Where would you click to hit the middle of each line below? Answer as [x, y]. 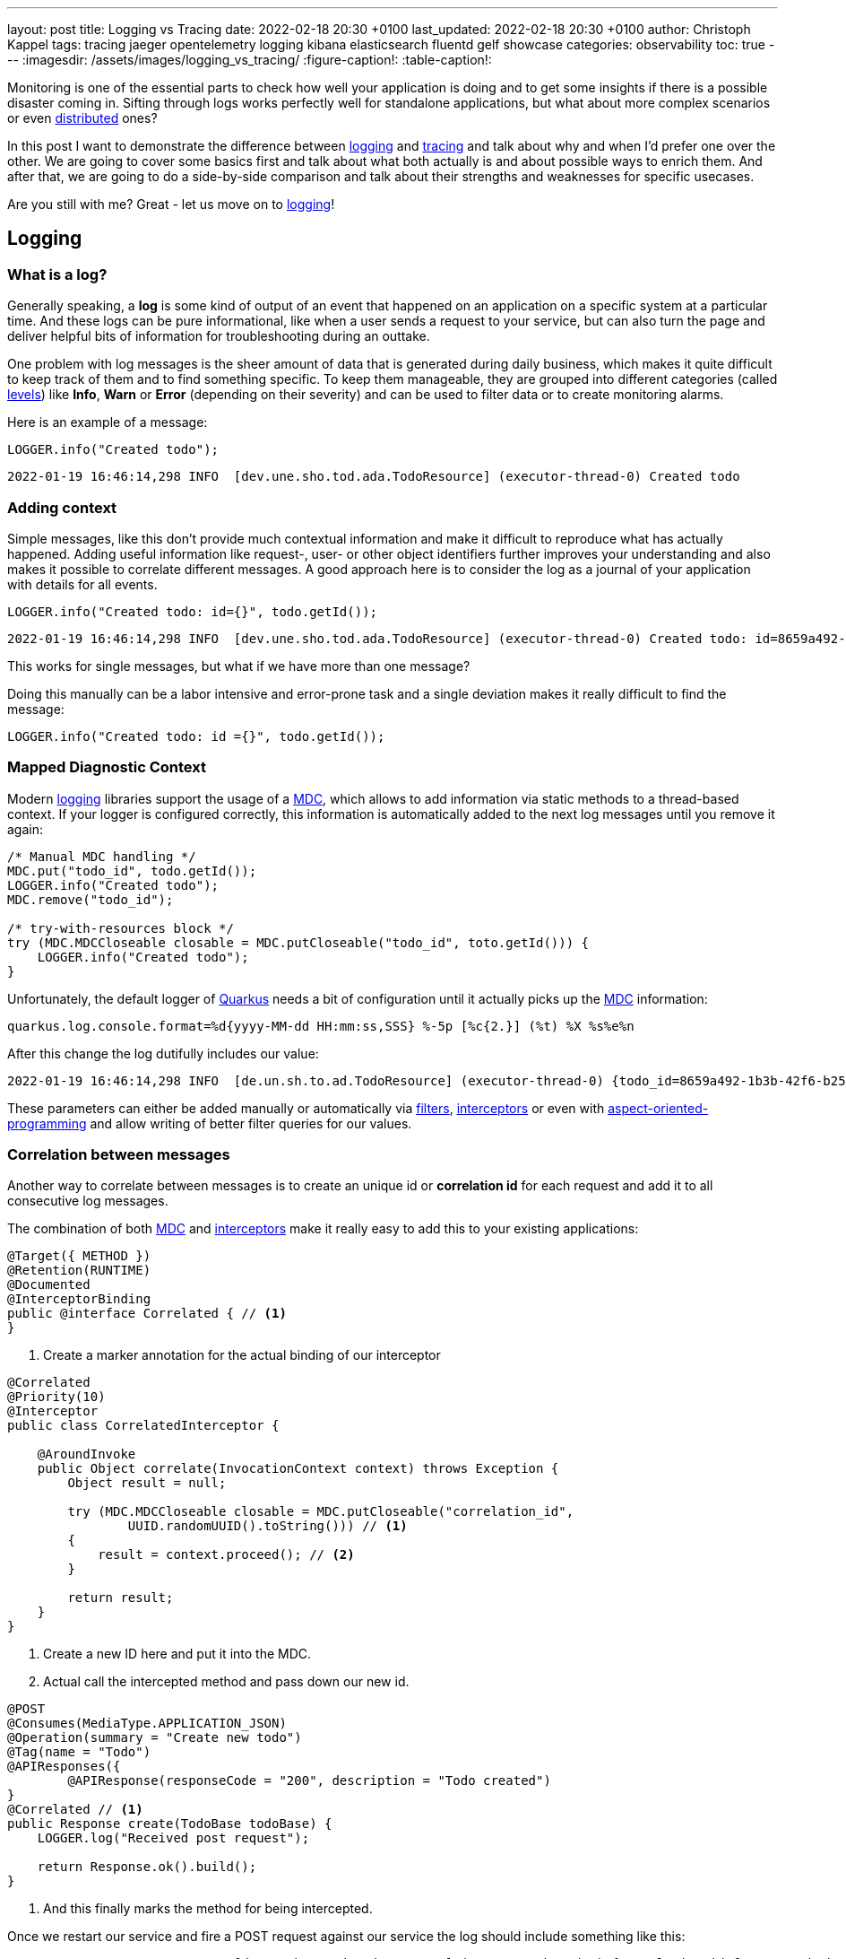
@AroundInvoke [86, 1454]
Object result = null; [147, 1483]
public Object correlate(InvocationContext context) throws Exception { [298, 1469]
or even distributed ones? [82, 118]
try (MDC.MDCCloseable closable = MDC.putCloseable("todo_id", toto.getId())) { [298, 942]
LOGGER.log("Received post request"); [173, 1838]
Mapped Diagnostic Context [107, 767]
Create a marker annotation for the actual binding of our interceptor [242, 1355]
